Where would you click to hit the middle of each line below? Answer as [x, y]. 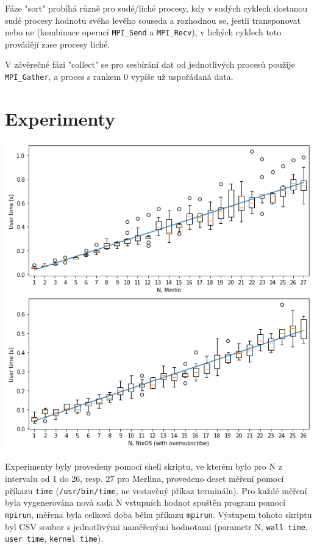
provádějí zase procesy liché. [58, 44]
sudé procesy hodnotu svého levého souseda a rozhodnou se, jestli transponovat [153, 20]
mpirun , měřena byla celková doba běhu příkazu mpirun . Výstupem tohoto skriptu [158, 514]
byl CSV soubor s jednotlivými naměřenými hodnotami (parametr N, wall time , [156, 526]
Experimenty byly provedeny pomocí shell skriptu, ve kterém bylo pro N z [144, 466]
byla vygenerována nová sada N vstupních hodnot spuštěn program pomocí [145, 502]
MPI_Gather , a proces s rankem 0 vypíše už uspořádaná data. [119, 77]
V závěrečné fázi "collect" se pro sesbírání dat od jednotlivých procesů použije [150, 64]
